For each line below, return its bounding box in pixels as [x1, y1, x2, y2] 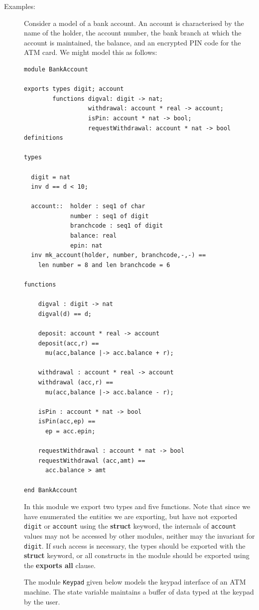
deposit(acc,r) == [38, 339, 99, 347]
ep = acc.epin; [45, 427, 96, 435]
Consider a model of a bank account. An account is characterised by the [24, 17, 244, 28]
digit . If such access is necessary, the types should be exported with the [24, 540, 246, 551]
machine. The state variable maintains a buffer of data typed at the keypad [24, 587, 254, 597]
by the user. [24, 596, 60, 607]
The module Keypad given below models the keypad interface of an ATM [24, 577, 246, 587]
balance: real [70, 232, 117, 240]
